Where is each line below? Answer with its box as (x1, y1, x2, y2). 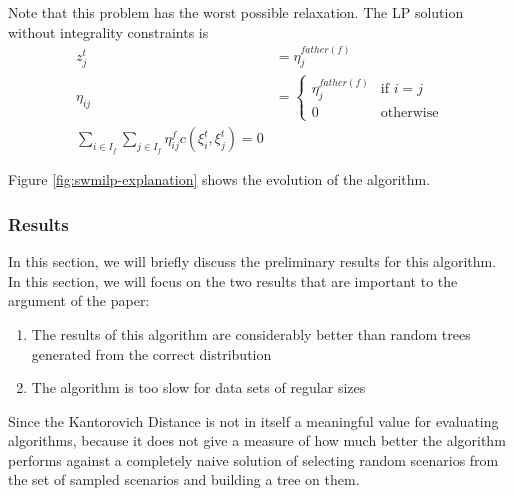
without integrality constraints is (8, 21, 209, 42)
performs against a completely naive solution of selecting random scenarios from (8, 449, 499, 470)
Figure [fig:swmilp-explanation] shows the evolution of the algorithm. (8, 169, 431, 190)
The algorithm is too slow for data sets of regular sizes (31, 377, 366, 398)
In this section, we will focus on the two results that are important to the (8, 270, 458, 291)
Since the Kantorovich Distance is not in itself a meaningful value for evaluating (8, 410, 499, 431)
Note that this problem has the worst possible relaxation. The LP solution (8, 2, 464, 22)
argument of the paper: (8, 290, 150, 311)
